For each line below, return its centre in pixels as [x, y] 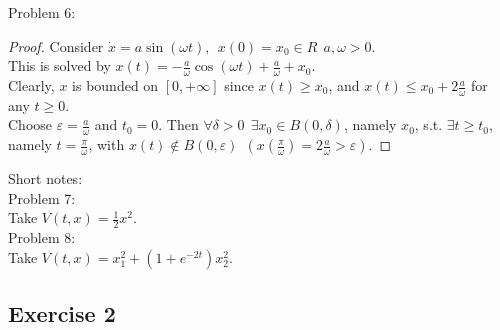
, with [106, 144]
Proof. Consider [56, 45]
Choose [30, 124]
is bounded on [115, 85]
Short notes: [45, 178]
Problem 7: [42, 197]
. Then [178, 124]
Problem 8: [42, 237]
